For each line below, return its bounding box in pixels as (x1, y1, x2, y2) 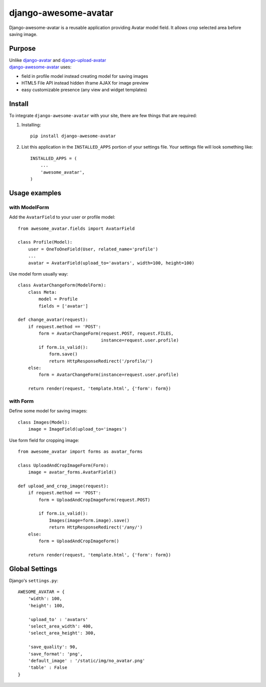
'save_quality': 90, (28, 644, 78, 650)
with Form (9, 398, 34, 405)
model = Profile (38, 296, 78, 302)
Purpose (9, 44, 36, 53)
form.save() (49, 351, 78, 357)
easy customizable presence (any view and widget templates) (21, 87, 147, 93)
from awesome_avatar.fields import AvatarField (18, 225, 135, 231)
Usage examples (9, 188, 62, 197)
